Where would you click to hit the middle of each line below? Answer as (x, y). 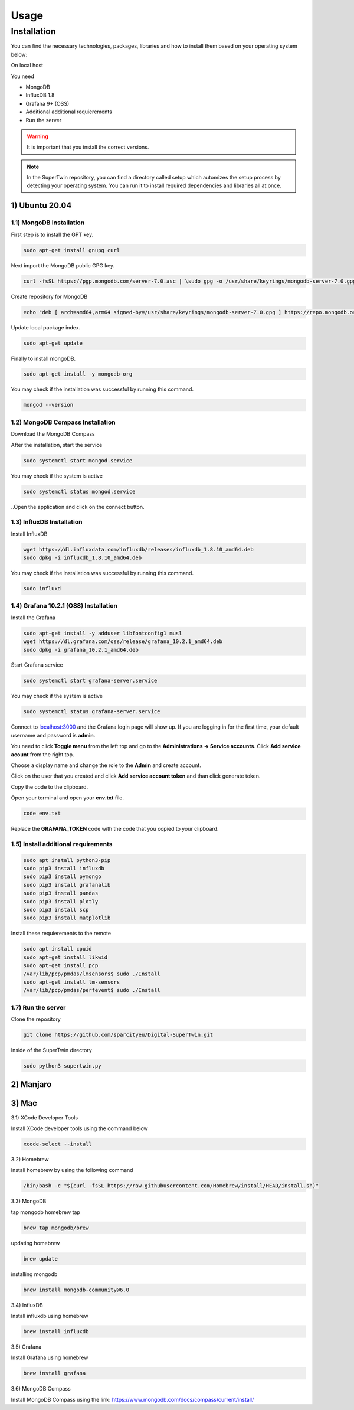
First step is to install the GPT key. (52, 234)
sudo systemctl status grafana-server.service (92, 712)
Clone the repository (36, 1019)
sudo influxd (42, 588)
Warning (37, 136)
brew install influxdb (56, 1331)
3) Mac (24, 1103)
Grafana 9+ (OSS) (47, 103)
